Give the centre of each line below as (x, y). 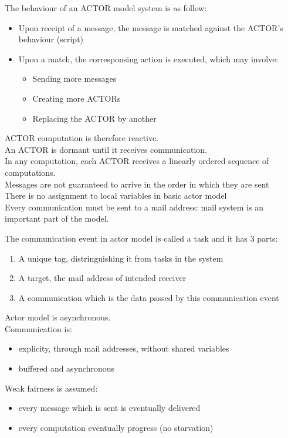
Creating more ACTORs (77, 98)
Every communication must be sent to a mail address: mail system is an (134, 207)
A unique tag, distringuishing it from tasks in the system (121, 258)
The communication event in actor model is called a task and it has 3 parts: (141, 238)
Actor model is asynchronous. (58, 317)
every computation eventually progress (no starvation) (116, 427)
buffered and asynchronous (66, 368)
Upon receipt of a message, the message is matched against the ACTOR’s (151, 27)
